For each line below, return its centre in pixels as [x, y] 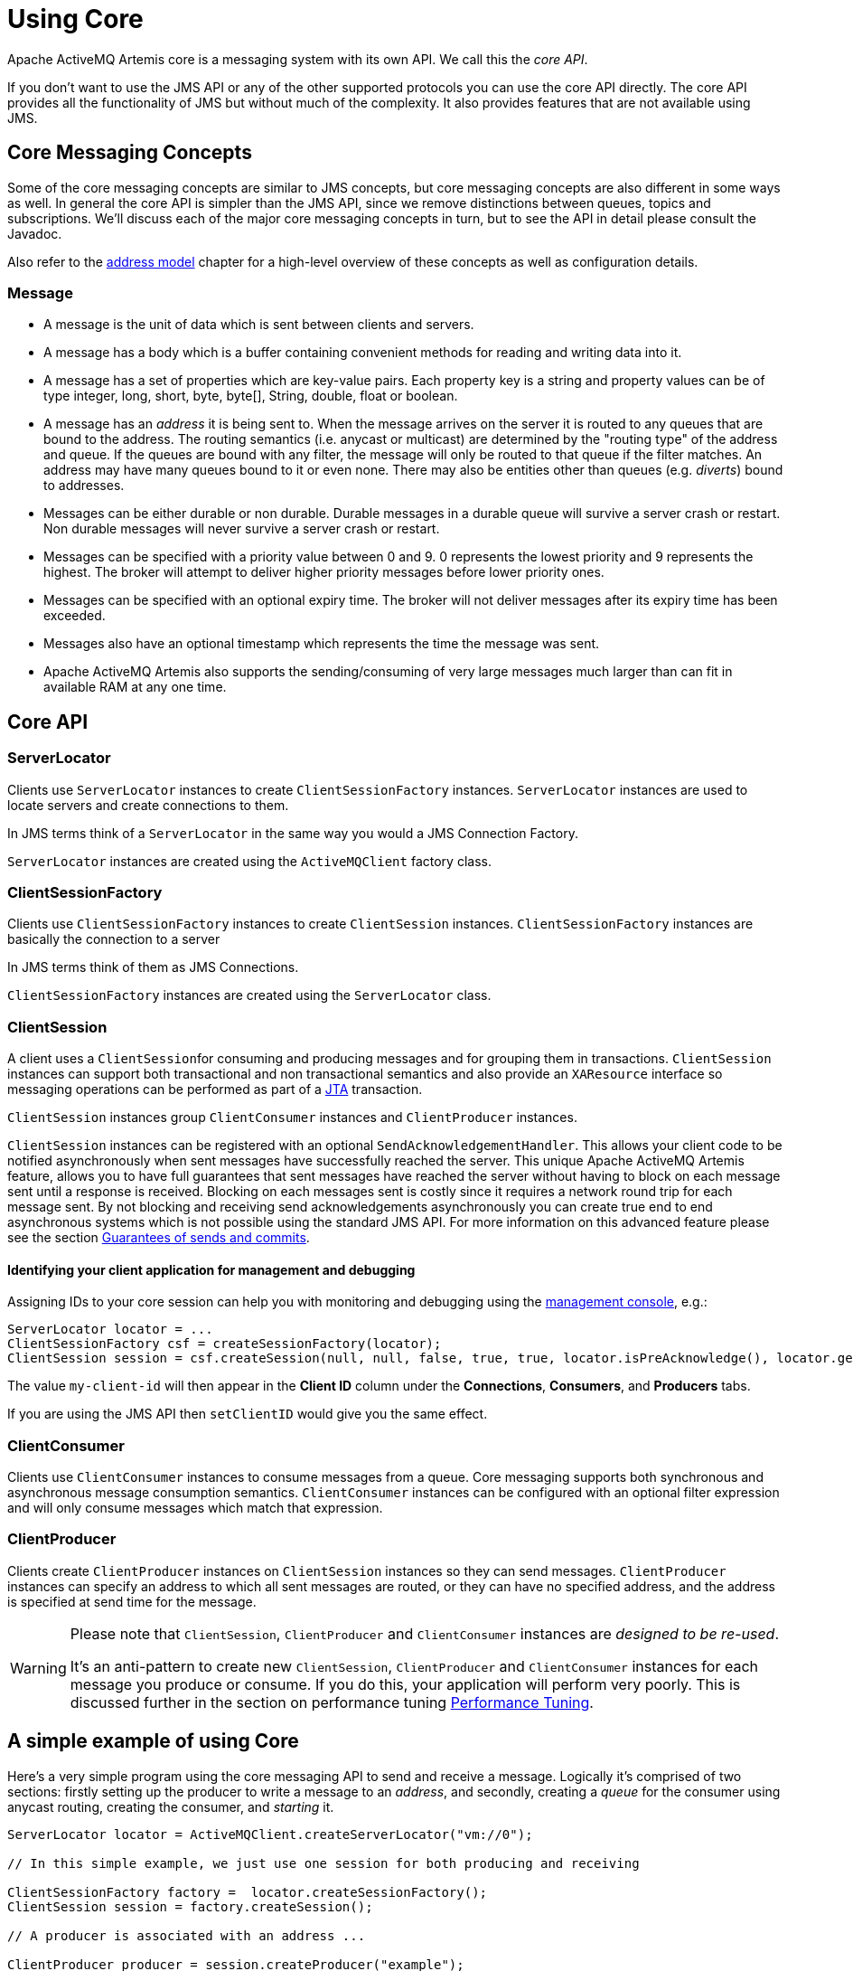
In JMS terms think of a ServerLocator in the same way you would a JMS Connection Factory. [293, 833]
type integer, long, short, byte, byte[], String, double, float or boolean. [251, 396]
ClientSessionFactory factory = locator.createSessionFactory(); [248, 1892]
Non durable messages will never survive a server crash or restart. [242, 529]
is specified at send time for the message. [132, 1601]
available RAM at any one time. [135, 687]
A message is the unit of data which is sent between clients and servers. [259, 325]
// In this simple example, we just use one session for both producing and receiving [323, 1863]
